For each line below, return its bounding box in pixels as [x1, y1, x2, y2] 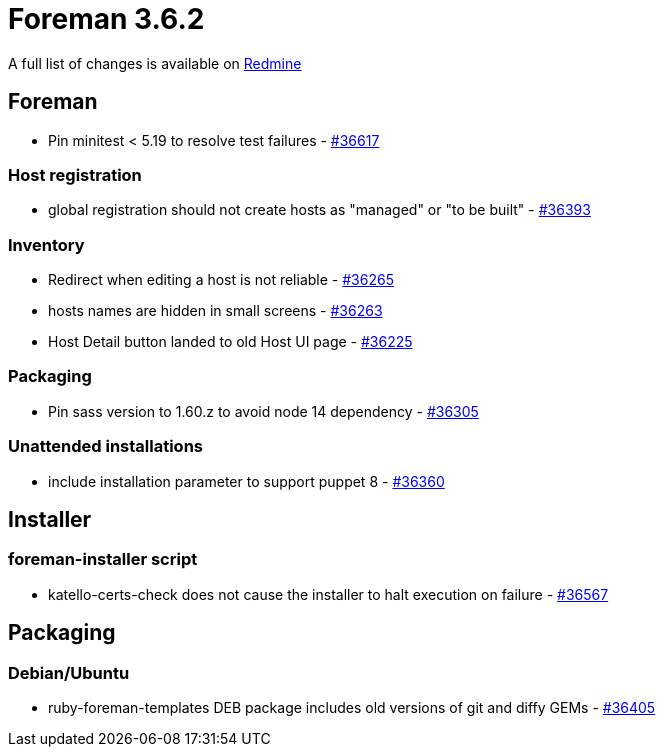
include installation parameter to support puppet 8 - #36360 [48, 472, 445, 490]
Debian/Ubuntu [8, 662, 130, 683]
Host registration [8, 164, 142, 185]
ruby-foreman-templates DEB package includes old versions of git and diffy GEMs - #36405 [48, 699, 656, 717]
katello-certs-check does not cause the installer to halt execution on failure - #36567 [48, 585, 609, 603]
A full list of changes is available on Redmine [8, 54, 302, 72]
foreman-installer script [8, 549, 198, 570]
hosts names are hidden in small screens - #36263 [48, 302, 383, 320]
